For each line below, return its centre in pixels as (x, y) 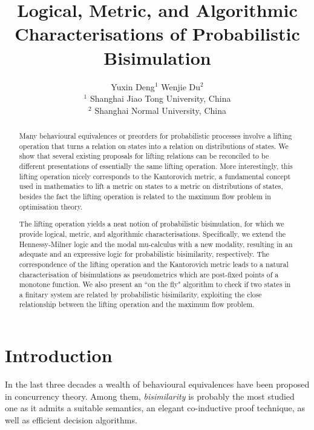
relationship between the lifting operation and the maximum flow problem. (137, 304)
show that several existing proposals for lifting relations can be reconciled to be (144, 156)
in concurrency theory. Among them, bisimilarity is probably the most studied (150, 396)
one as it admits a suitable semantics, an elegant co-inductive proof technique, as (155, 408)
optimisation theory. (51, 206)
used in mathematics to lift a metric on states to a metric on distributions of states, (151, 186)
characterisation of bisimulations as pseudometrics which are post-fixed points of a (149, 274)
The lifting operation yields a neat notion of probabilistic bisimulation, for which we (152, 224)
